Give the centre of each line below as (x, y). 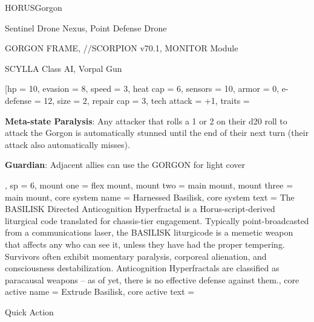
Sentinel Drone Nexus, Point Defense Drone (86, 27)
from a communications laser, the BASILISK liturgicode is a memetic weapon (149, 232)
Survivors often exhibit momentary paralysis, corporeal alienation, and (136, 256)
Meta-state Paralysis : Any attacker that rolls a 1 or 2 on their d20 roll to (146, 121)
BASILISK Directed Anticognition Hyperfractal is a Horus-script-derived (140, 209)
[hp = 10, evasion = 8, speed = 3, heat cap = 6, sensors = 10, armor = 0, (142, 89)
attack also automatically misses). (67, 144)
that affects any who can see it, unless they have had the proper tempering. (145, 244)
